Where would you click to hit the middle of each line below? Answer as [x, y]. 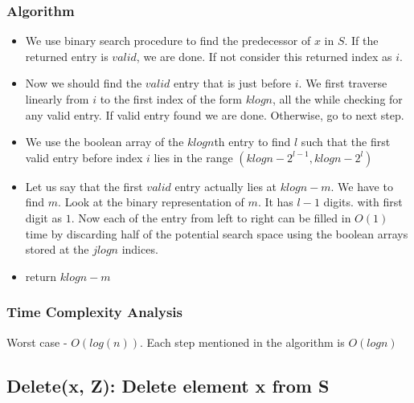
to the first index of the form [171, 99]
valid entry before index [84, 157]
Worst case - [37, 342]
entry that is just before [232, 83]
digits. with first [363, 202]
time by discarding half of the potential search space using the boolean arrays [217, 233]
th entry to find [252, 142]
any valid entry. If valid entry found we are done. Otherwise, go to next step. [215, 114]
